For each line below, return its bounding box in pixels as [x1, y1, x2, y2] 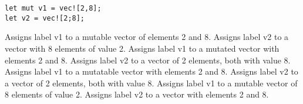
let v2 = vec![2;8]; [5, 14, 85, 22]
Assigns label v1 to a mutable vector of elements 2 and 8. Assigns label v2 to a [5, 31, 289, 43]
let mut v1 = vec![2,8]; [5, 4, 102, 12]
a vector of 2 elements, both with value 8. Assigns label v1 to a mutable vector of [5, 76, 298, 89]
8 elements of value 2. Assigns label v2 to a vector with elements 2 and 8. [5, 88, 269, 100]
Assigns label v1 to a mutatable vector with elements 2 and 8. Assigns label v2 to [5, 65, 298, 78]
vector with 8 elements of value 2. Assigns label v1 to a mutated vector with [5, 42, 280, 54]
